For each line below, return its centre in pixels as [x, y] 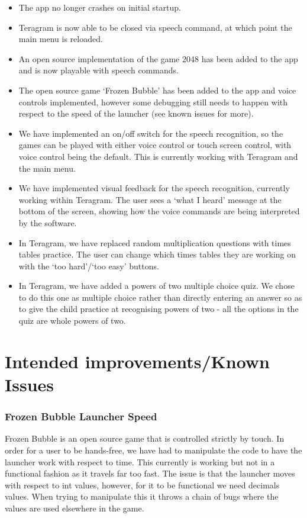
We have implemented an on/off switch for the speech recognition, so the [151, 133]
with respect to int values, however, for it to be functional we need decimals [142, 485]
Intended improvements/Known [138, 361]
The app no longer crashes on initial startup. [100, 7]
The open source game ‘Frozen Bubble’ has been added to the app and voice [157, 90]
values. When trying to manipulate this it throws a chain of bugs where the [142, 496]
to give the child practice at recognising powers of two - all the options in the [159, 309]
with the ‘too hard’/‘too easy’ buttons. [89, 266]
